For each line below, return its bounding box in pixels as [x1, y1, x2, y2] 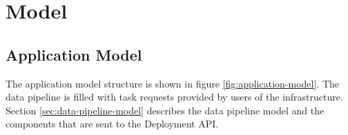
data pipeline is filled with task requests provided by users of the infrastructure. [6, 90, 343, 104]
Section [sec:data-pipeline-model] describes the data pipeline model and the [6, 103, 325, 117]
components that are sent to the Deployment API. [6, 116, 219, 131]
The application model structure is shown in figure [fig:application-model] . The [6, 76, 340, 90]
